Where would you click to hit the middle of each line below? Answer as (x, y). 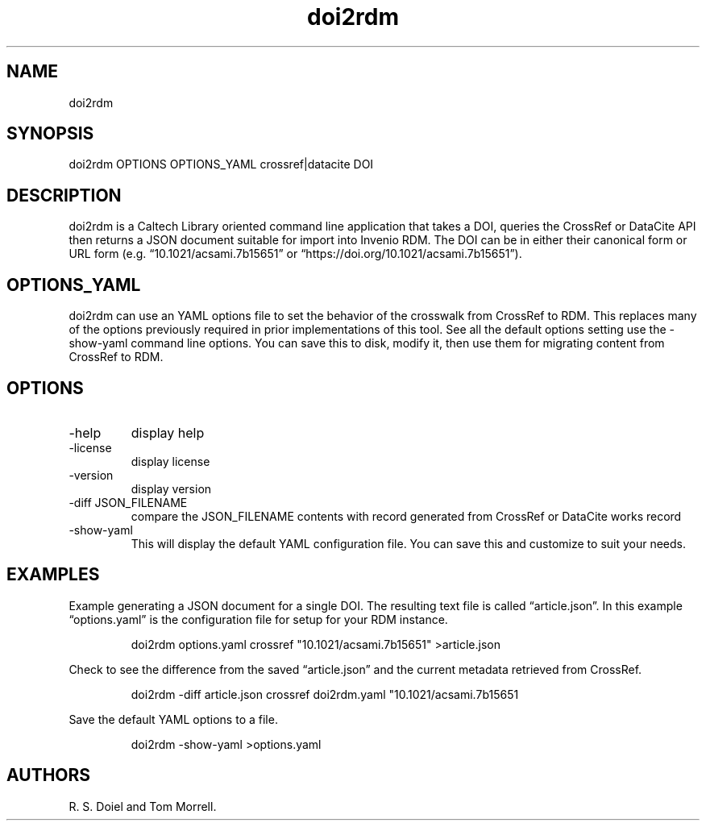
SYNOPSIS (50, 134)
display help (168, 432)
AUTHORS (49, 775)
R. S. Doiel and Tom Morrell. (143, 806)
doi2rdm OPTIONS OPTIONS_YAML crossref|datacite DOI (221, 164)
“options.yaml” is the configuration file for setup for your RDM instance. (258, 619)
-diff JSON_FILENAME (128, 502)
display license (170, 461)
